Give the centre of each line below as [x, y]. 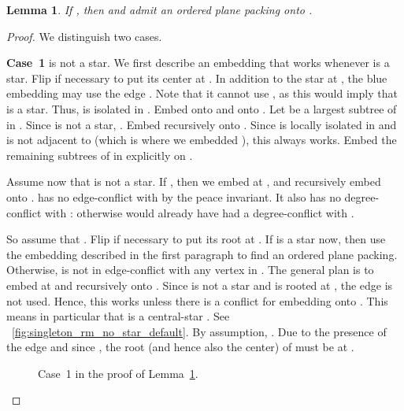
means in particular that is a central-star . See [118, 316]
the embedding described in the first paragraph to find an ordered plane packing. [202, 254]
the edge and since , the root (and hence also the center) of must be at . [180, 347]
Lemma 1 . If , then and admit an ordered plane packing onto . [159, 9]
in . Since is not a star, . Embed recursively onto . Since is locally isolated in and [202, 124]
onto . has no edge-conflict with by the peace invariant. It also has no [174, 196]
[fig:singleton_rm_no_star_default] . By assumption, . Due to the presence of [199, 331]
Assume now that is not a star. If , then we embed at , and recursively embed [194, 181]
